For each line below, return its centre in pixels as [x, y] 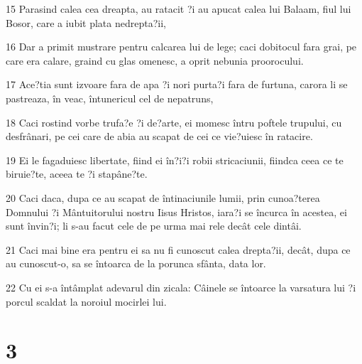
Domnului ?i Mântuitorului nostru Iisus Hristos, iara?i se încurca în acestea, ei [176, 212]
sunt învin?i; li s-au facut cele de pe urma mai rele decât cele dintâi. [154, 226]
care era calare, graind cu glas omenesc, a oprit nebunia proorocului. [155, 60]
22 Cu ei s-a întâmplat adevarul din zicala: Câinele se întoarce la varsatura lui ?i [181, 287]
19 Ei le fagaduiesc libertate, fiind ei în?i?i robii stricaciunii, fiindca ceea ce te [175, 160]
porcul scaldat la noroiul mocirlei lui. [86, 301]
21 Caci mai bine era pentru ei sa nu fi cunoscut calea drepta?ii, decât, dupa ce [178, 249]
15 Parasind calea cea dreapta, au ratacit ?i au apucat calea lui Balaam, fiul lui [179, 9]
